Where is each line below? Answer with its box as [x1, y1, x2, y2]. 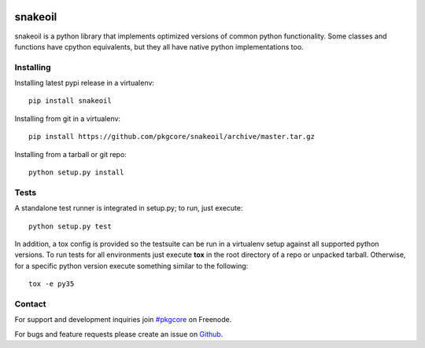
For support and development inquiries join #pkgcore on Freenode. [14, 315, 232, 324]
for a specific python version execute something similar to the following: [14, 261, 249, 270]
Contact [14, 299, 46, 310]
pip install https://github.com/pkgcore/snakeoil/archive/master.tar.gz [28, 132, 315, 141]
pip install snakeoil [28, 97, 112, 105]
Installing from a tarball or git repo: [14, 149, 128, 159]
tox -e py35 [28, 280, 75, 288]
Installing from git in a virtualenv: [14, 114, 121, 123]
